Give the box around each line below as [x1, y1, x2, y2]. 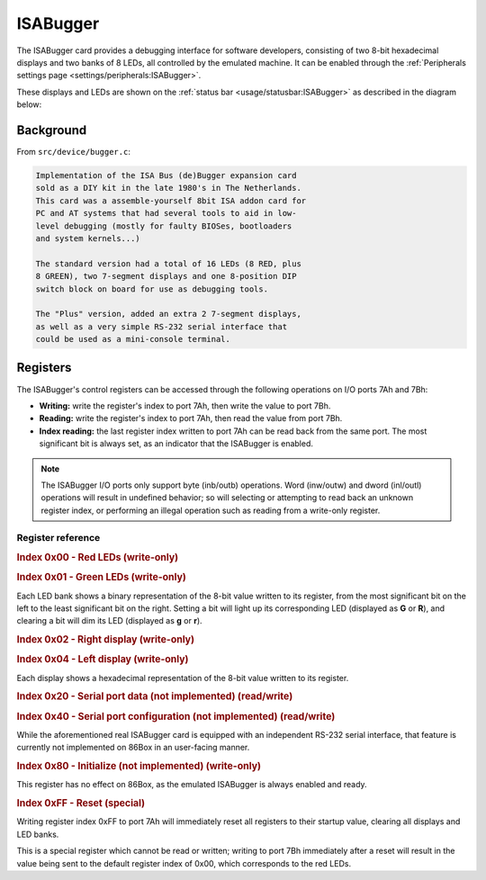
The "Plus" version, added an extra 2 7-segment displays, [35, 309, 301, 319]
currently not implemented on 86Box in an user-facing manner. [16, 742, 250, 753]
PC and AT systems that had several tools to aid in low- [35, 208, 297, 219]
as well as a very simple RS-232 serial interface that [35, 321, 288, 332]
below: [16, 99, 42, 110]
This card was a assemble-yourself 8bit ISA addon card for [35, 195, 307, 206]
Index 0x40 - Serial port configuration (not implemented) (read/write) [16, 710, 336, 723]
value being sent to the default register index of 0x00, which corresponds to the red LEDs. [16, 858, 351, 868]
